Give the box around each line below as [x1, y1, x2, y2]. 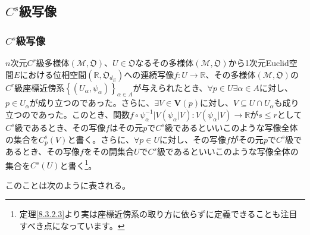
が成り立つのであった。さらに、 [29, 96, 155, 109]
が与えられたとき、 [133, 81, 208, 93]
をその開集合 [83, 145, 134, 158]
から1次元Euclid [228, 57, 289, 68]
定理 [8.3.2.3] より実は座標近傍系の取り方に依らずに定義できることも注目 [19, 208, 298, 220]
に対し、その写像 [159, 133, 226, 145]
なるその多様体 [135, 57, 194, 68]
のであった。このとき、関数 [21, 108, 130, 120]
